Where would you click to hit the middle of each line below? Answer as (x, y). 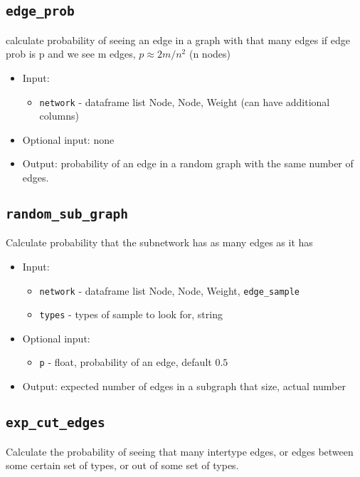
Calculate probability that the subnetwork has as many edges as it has (159, 242)
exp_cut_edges (55, 423)
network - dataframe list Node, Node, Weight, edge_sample (170, 290)
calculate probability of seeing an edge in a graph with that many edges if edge (178, 40)
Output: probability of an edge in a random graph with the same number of (188, 163)
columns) (59, 116)
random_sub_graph (67, 214)
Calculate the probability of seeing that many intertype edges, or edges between (180, 451)
